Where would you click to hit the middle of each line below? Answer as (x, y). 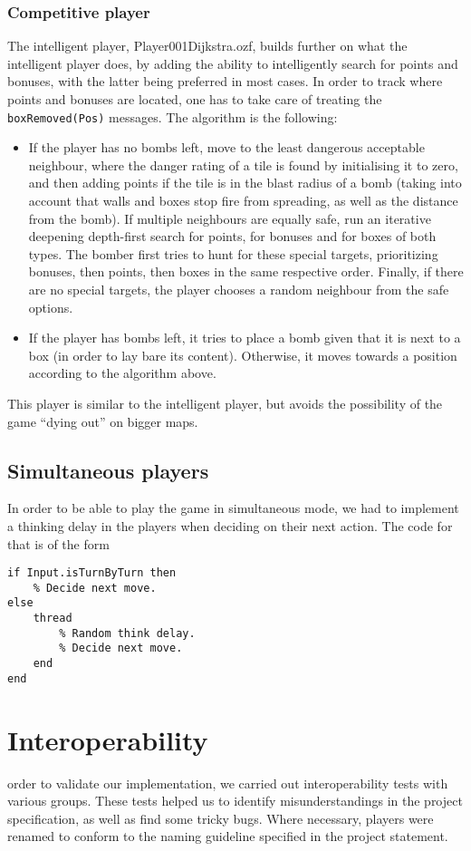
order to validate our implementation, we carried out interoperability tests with (228, 783)
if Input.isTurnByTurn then (92, 573)
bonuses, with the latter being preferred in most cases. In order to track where (225, 81)
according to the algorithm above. (122, 373)
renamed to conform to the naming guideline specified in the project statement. (228, 836)
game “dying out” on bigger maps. (103, 421)
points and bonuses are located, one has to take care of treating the (195, 99)
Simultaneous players (108, 470)
